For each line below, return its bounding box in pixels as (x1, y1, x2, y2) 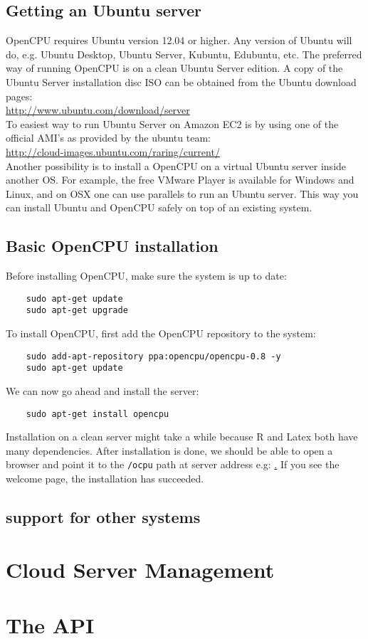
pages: (6, 88, 33, 103)
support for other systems (6, 506, 201, 528)
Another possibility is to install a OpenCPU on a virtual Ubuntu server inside (6, 158, 347, 173)
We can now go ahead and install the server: (6, 383, 199, 398)
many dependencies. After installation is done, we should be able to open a (6, 443, 333, 458)
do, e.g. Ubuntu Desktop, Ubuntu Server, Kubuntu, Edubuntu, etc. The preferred (6, 46, 362, 61)
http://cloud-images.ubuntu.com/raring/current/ (6, 144, 220, 159)
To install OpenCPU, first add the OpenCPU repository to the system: (6, 326, 316, 341)
